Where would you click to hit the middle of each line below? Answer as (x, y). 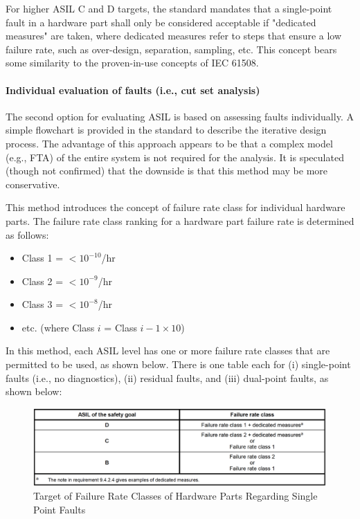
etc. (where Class (58, 327)
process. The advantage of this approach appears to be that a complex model (169, 143)
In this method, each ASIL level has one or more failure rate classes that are (168, 350)
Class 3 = (43, 304)
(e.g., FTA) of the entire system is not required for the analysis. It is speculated (175, 157)
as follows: (27, 234)
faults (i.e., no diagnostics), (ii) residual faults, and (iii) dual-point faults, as (167, 377)
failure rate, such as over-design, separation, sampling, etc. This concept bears (171, 49)
